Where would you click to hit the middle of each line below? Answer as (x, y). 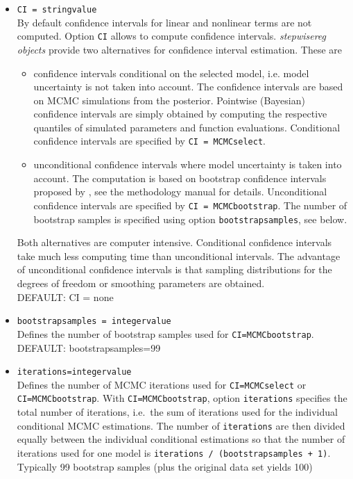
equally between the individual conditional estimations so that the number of (181, 439)
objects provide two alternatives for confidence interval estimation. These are (180, 49)
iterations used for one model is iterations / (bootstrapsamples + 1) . (174, 452)
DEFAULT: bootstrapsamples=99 (89, 347)
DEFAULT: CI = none (65, 297)
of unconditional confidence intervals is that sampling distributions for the (174, 269)
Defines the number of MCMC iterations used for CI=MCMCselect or (162, 384)
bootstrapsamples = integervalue (94, 322)
